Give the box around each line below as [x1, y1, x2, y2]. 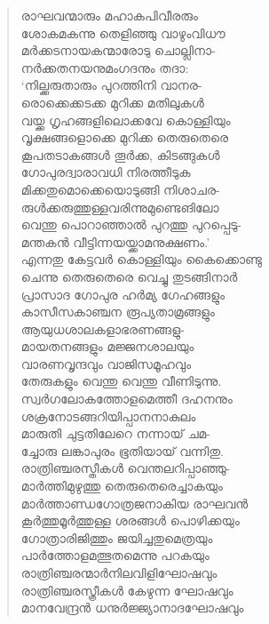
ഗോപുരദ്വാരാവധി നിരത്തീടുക [20, 163, 191, 181]
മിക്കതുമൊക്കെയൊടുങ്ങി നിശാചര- [20, 180, 220, 198]
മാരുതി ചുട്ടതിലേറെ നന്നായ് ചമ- [20, 424, 210, 443]
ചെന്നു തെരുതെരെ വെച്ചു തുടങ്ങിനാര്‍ [20, 267, 238, 285]
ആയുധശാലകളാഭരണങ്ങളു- [20, 319, 185, 338]
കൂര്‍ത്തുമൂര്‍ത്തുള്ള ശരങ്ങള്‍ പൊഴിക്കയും [20, 511, 240, 530]
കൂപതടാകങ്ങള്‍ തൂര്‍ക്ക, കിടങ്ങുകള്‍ [20, 145, 220, 164]
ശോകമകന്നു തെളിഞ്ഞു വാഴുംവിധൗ [20, 23, 225, 42]
